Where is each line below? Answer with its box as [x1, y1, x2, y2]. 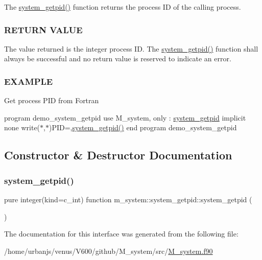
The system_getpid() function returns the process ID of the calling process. [4, 2, 241, 12]
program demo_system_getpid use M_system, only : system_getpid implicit [4, 112, 246, 123]
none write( [4, 122, 40, 133]
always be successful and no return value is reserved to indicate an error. [4, 53, 231, 64]
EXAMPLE [4, 75, 53, 87]
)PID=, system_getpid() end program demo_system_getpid [49, 122, 237, 133]
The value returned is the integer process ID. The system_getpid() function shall [4, 43, 258, 54]
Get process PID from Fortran [4, 95, 99, 106]
